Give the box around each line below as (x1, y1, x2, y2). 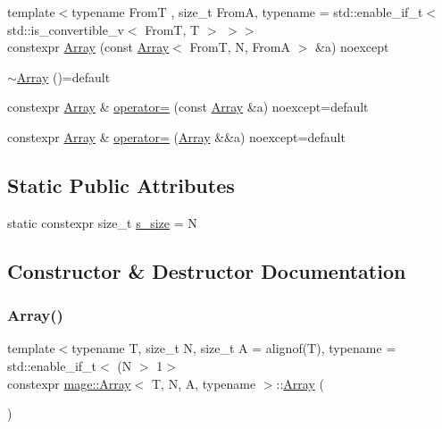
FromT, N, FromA (189, 38, 291, 56)
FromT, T (145, 20, 200, 38)
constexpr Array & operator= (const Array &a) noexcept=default (7, 97, 369, 116)
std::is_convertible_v (7, 20, 124, 38)
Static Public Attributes (7, 171, 235, 198)
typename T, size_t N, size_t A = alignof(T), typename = (71, 339, 396, 357)
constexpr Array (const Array (7, 38, 170, 56)
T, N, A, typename (151, 374, 256, 392)
